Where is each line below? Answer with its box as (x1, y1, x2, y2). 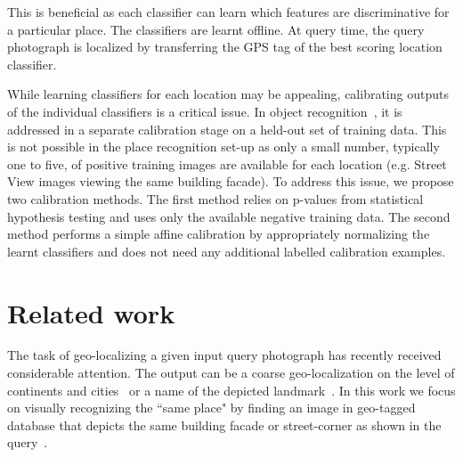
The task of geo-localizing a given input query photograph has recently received (7, 346, 442, 364)
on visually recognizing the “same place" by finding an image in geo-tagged (7, 398, 416, 417)
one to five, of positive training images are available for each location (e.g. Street (7, 154, 447, 173)
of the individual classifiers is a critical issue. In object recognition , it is (7, 102, 402, 120)
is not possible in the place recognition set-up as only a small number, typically (7, 137, 440, 156)
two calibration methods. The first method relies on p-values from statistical (7, 189, 424, 208)
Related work (7, 294, 175, 331)
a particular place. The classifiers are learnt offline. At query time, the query (7, 20, 425, 38)
